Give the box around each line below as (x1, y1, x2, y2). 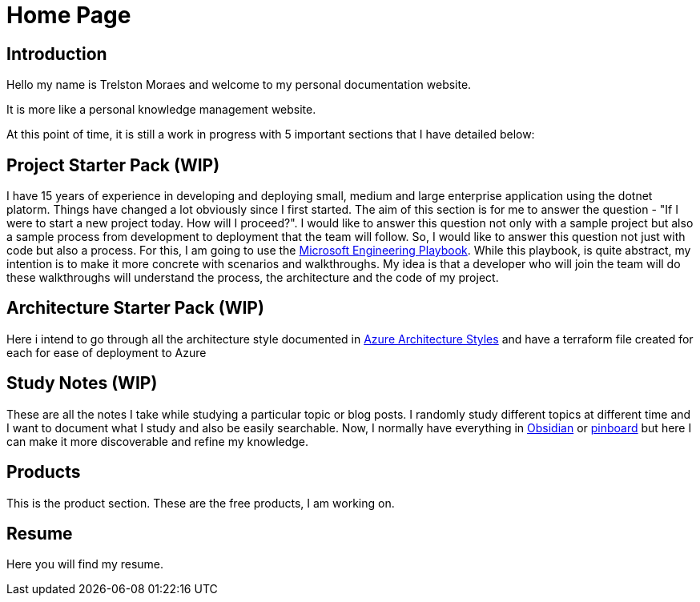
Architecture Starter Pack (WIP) (6, 298, 264, 319)
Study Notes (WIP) (6, 373, 158, 394)
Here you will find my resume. (6, 557, 164, 572)
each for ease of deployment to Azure (6, 345, 207, 359)
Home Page (6, 2, 131, 29)
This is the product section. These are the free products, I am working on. (6, 496, 395, 510)
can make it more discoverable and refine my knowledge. (6, 434, 309, 448)
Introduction (6, 43, 107, 64)
